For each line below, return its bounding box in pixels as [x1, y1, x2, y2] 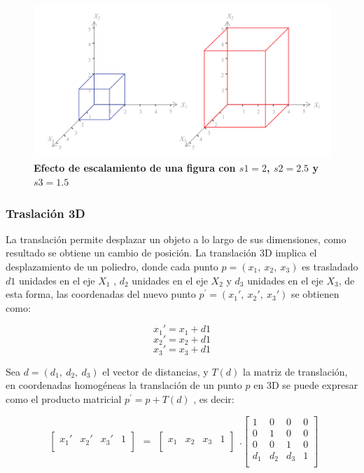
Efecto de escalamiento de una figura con [34, 160, 236, 175]
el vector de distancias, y [102, 364, 209, 378]
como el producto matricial [6, 391, 122, 406]
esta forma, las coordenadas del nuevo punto [6, 287, 196, 301]
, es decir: [193, 391, 234, 406]
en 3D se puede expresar [253, 378, 358, 392]
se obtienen [290, 287, 339, 301]
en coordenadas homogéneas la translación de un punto [6, 378, 242, 392]
